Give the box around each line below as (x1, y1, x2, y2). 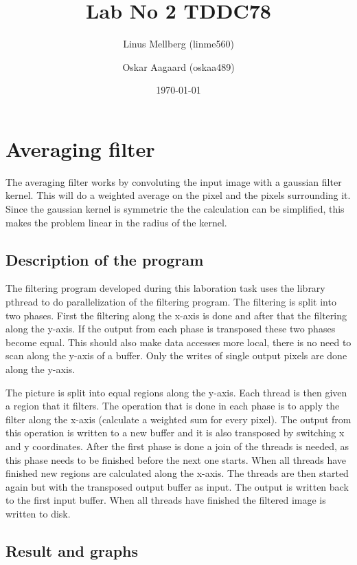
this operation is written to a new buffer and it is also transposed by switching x (5, 425, 345, 440)
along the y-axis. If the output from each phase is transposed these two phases (5, 321, 336, 336)
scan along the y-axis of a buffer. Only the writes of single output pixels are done (5, 348, 347, 363)
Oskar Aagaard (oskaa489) (122, 59, 235, 74)
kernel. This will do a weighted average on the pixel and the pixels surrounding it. (5, 188, 351, 202)
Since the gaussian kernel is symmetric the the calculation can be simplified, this (5, 202, 345, 216)
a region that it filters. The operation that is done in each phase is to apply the (5, 398, 340, 413)
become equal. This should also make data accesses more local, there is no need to (5, 334, 352, 349)
